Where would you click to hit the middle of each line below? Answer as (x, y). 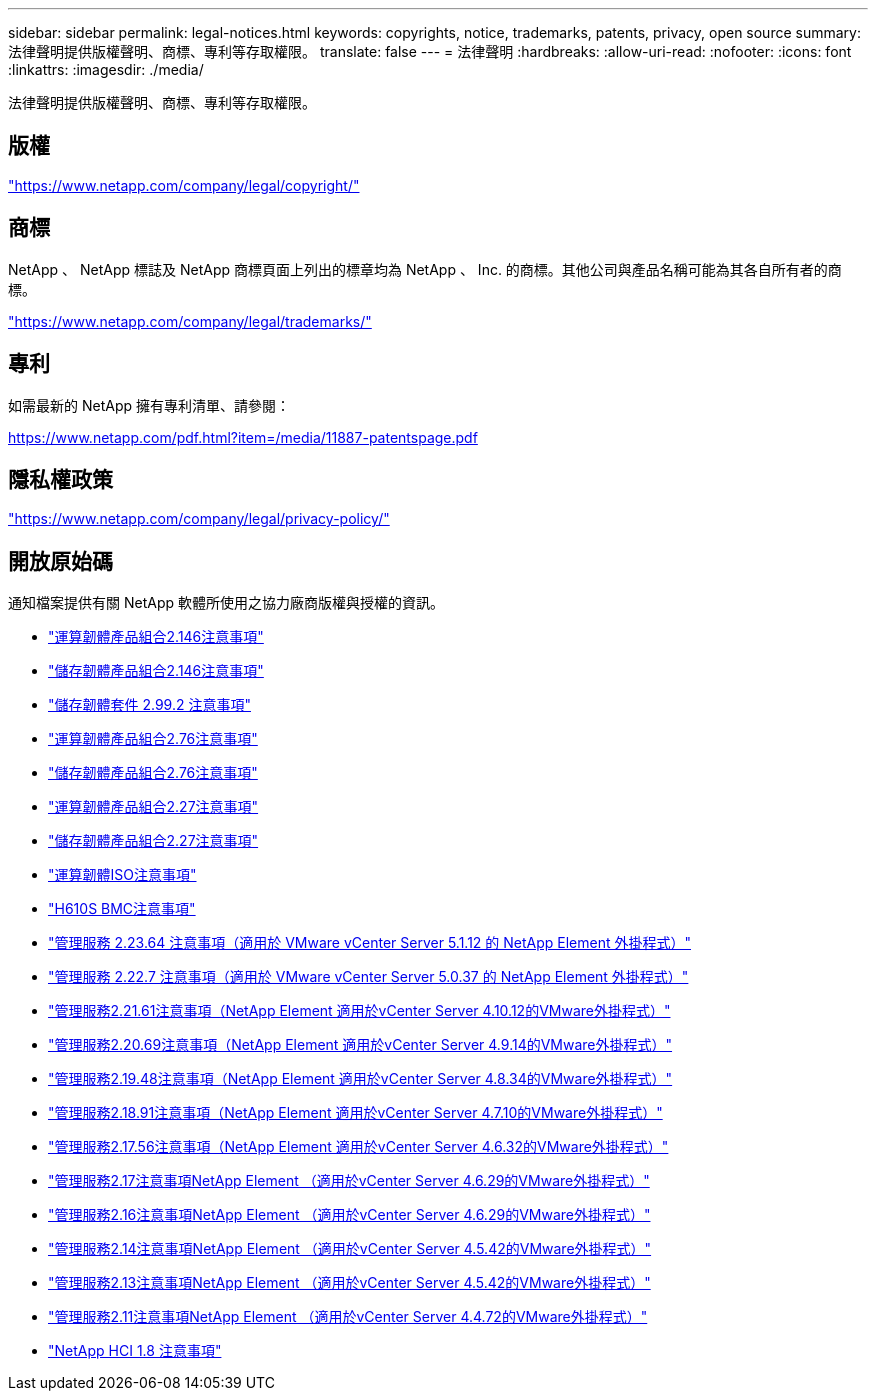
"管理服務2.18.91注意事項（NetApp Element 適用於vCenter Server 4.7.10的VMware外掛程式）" (355, 1113)
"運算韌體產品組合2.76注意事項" (153, 739)
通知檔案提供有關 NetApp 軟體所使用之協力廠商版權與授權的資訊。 (226, 603)
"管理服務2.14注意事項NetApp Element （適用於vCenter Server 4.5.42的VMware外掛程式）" (350, 1249)
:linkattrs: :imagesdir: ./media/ (106, 69)
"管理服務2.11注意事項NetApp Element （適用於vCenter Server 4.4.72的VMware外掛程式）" (348, 1317)
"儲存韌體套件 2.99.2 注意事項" (149, 705)
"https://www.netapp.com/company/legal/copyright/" (184, 185)
